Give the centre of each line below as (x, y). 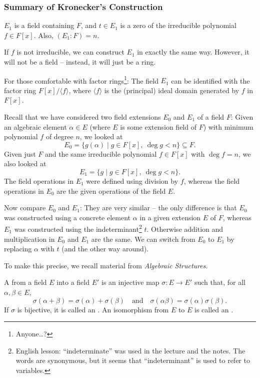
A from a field (25, 282)
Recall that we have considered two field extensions (82, 117)
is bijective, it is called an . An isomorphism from (93, 309)
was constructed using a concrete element (67, 217)
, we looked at (101, 136)
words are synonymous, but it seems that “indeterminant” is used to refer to (133, 360)
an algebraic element (35, 126)
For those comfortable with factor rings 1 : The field (81, 80)
